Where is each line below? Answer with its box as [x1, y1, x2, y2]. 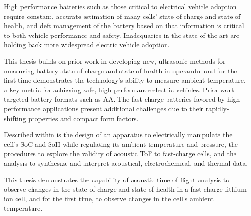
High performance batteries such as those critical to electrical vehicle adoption [4, 1, 237, 11]
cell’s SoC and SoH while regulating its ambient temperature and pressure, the [4, 139, 238, 149]
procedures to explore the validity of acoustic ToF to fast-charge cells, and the [4, 148, 236, 159]
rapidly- [205, 103, 229, 113]
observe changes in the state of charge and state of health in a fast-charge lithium [4, 184, 247, 194]
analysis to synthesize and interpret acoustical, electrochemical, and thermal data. [4, 158, 248, 168]
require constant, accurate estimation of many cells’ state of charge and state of [4, 11, 241, 21]
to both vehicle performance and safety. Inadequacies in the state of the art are [4, 30, 239, 40]
